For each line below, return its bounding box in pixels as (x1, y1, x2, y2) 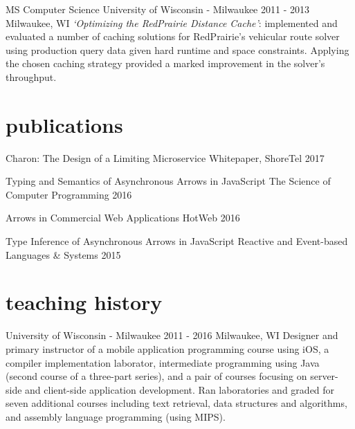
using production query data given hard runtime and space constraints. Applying (6, 42, 349, 57)
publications (6, 110, 123, 138)
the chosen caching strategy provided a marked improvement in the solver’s (6, 56, 325, 71)
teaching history (6, 288, 163, 316)
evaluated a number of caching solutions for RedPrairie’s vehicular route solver (6, 29, 340, 44)
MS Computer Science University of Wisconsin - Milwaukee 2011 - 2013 (6, 2, 309, 16)
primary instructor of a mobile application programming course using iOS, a (6, 341, 329, 356)
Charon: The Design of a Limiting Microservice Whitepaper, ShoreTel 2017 (6, 150, 325, 165)
